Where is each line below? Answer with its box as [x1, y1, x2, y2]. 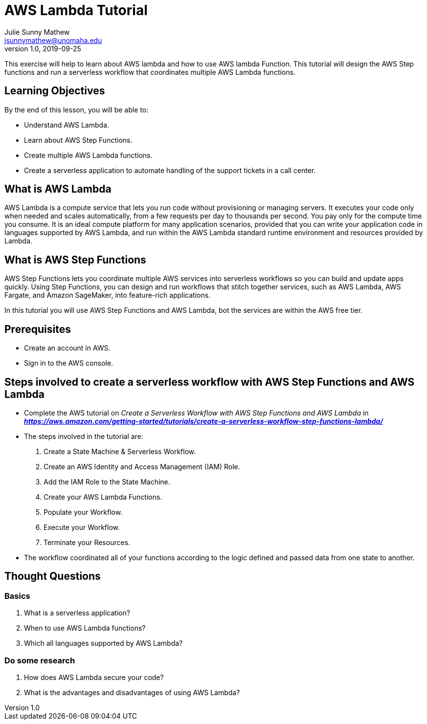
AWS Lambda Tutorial [4, 2, 148, 19]
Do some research [4, 655, 75, 665]
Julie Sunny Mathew [4, 27, 70, 36]
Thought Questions [4, 570, 101, 583]
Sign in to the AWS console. [24, 359, 113, 368]
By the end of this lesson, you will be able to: [4, 105, 149, 114]
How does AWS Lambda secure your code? [24, 673, 164, 681]
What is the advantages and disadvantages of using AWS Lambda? [24, 688, 240, 697]
